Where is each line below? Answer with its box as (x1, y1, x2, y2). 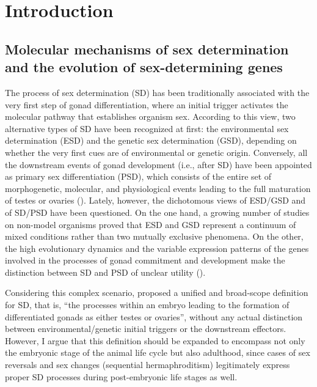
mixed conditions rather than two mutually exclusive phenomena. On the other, (5, 230, 304, 243)
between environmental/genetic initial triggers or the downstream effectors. (5, 322, 286, 335)
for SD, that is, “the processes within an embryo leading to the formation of (5, 298, 290, 311)
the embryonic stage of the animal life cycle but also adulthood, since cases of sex (5, 346, 310, 359)
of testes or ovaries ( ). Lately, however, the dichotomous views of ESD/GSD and (5, 194, 306, 207)
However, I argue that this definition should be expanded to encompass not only (5, 334, 305, 347)
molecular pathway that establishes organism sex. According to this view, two (5, 110, 296, 123)
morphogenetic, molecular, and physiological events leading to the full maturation (5, 182, 311, 194)
